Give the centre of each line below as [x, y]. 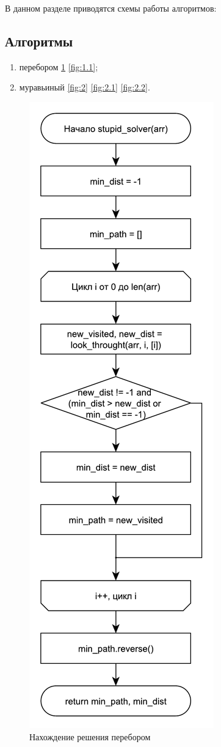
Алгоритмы [39, 41]
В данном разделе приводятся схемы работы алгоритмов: [111, 8]
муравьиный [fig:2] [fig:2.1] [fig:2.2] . [85, 87]
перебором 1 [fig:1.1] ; [59, 66]
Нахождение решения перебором [90, 736]
